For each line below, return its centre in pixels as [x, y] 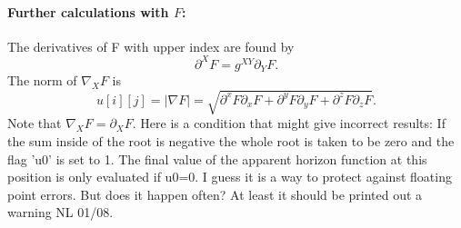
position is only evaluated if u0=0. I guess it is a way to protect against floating [230, 177]
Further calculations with [88, 11]
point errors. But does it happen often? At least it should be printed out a [215, 194]
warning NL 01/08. [60, 212]
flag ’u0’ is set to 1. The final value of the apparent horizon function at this [217, 159]
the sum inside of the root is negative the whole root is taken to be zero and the [231, 141]
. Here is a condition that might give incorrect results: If [289, 123]
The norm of [42, 80]
